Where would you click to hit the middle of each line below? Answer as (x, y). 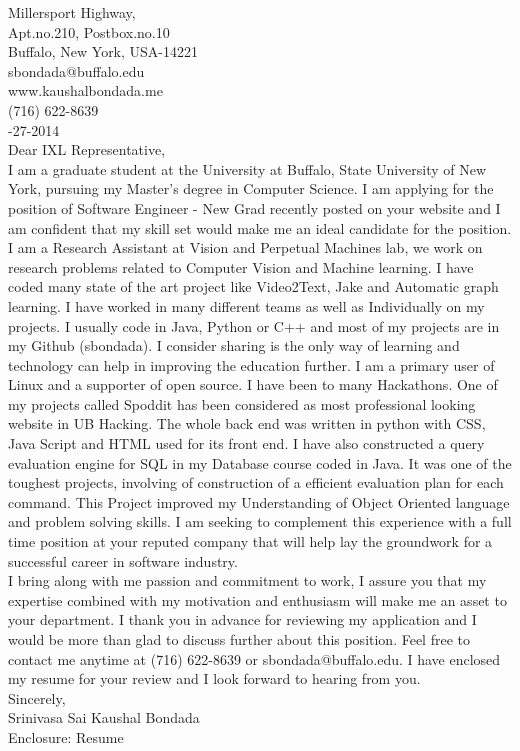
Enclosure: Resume (66, 736)
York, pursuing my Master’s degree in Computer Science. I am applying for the (251, 188)
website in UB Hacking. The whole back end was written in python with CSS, (247, 423)
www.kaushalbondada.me (85, 90)
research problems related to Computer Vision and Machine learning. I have (241, 266)
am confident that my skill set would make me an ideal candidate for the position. (260, 227)
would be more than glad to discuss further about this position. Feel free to (239, 639)
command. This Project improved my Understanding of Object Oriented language (259, 501)
